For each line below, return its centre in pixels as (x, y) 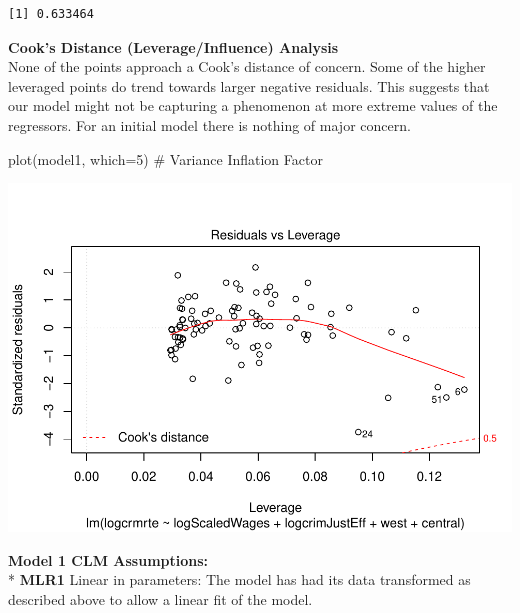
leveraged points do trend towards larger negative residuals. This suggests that (249, 85)
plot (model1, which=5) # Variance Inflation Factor (165, 158)
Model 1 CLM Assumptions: (108, 559)
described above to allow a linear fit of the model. (160, 598)
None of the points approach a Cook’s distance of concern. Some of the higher (247, 66)
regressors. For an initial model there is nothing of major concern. (209, 124)
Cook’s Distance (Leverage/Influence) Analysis (173, 46)
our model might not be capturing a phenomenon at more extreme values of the (253, 105)
